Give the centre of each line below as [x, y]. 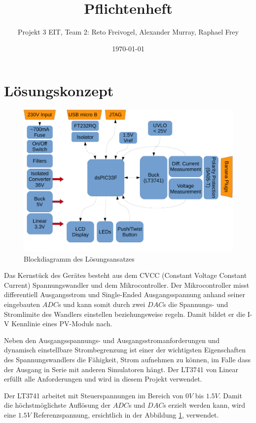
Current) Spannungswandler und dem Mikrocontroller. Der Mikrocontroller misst [127, 285]
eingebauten [22, 304]
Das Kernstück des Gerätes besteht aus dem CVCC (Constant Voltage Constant [126, 275]
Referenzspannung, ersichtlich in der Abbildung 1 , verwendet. [126, 414]
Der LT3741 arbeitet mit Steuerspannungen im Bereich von [94, 395]
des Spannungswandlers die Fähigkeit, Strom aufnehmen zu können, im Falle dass [127, 359]
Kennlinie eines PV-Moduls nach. [62, 324]
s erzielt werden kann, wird [204, 405]
